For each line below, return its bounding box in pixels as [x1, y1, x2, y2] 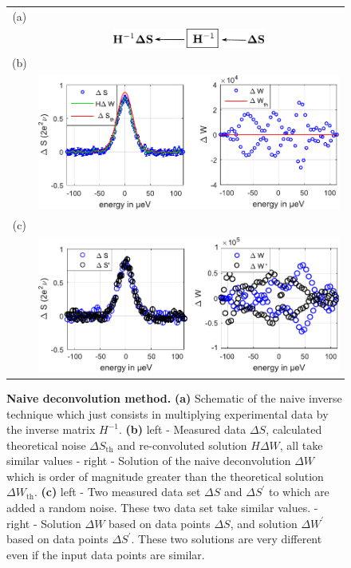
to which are [268, 483, 329, 500]
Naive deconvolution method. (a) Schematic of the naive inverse [6, 389, 342, 406]
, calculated [266, 421, 322, 438]
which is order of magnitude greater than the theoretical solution [6, 467, 324, 484]
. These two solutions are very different [131, 530, 322, 547]
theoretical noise [6, 436, 86, 453]
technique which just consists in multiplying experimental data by [6, 405, 329, 422]
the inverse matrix [6, 421, 96, 438]
